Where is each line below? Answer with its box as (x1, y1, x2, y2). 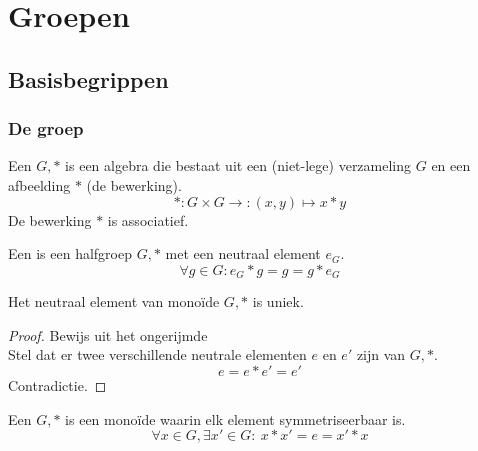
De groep (8, 116, 84, 141)
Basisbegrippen (8, 63, 169, 94)
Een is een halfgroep (8, 243, 132, 264)
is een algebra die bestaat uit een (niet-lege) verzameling (65, 155, 412, 176)
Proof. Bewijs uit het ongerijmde (8, 324, 208, 345)
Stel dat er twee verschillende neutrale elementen (8, 344, 307, 365)
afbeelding (8, 174, 71, 195)
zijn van (356, 344, 406, 365)
